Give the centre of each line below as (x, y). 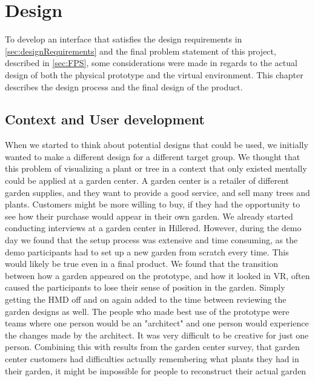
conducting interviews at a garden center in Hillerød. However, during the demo (153, 228)
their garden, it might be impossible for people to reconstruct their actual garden (156, 370)
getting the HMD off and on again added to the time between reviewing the (146, 299)
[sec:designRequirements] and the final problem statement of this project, (141, 51)
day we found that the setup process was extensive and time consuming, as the (151, 240)
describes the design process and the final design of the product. (124, 86)
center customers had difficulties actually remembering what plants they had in (152, 358)
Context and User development (105, 119)
